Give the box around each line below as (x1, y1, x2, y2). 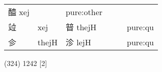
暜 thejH (65, 21, 97, 33)
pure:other (65, 6, 103, 18)
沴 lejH (65, 36, 91, 48)
